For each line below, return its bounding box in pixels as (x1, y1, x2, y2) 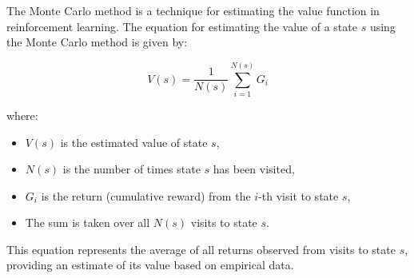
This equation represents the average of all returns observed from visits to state (6, 240, 396, 257)
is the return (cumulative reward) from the (41, 187, 251, 204)
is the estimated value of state (60, 133, 208, 150)
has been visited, (213, 161, 295, 177)
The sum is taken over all (25, 214, 150, 231)
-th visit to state (258, 187, 339, 204)
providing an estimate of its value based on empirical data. (6, 256, 294, 273)
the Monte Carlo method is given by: (6, 34, 188, 50)
